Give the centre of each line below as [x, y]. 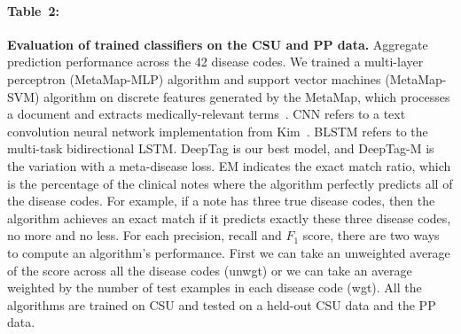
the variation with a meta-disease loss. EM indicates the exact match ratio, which [229, 165]
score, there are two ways [371, 235]
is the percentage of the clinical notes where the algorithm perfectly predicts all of [230, 183]
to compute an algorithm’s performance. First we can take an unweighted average [229, 252]
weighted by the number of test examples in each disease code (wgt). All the [215, 287]
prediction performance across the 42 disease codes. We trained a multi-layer [215, 62]
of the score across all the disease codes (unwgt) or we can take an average [210, 270]
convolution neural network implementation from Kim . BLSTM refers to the [218, 131]
